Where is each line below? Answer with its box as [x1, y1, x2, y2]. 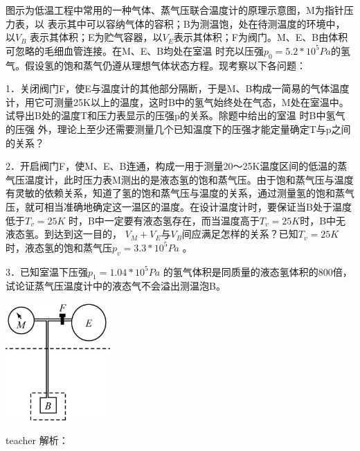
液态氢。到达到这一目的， [6, 227, 122, 241]
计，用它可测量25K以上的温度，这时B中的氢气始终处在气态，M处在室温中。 [6, 94, 349, 109]
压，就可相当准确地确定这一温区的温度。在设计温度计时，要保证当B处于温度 [6, 199, 352, 213]
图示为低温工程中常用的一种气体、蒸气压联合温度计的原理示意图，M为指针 [6, 3, 344, 17]
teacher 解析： [6, 432, 69, 447]
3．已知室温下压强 [6, 264, 88, 278]
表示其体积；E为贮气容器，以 [30, 30, 163, 44]
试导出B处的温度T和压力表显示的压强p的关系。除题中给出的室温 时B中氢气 [6, 108, 345, 123]
